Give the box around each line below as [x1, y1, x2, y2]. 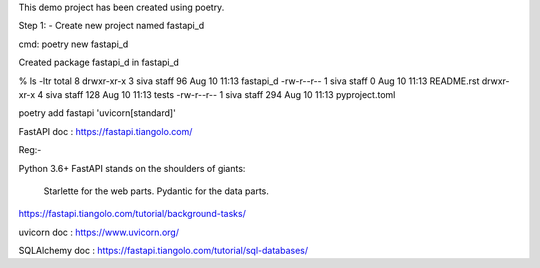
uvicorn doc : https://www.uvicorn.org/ [18, 226, 180, 238]
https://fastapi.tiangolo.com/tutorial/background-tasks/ [18, 208, 247, 220]
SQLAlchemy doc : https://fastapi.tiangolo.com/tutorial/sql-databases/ [18, 245, 309, 257]
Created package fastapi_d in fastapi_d [18, 56, 180, 69]
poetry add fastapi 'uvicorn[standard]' [18, 107, 177, 119]
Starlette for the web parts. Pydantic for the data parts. [43, 185, 270, 197]
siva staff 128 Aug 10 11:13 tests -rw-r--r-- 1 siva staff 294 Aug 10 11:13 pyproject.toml [45, 88, 396, 100]
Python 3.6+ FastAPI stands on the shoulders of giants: [18, 162, 246, 174]
